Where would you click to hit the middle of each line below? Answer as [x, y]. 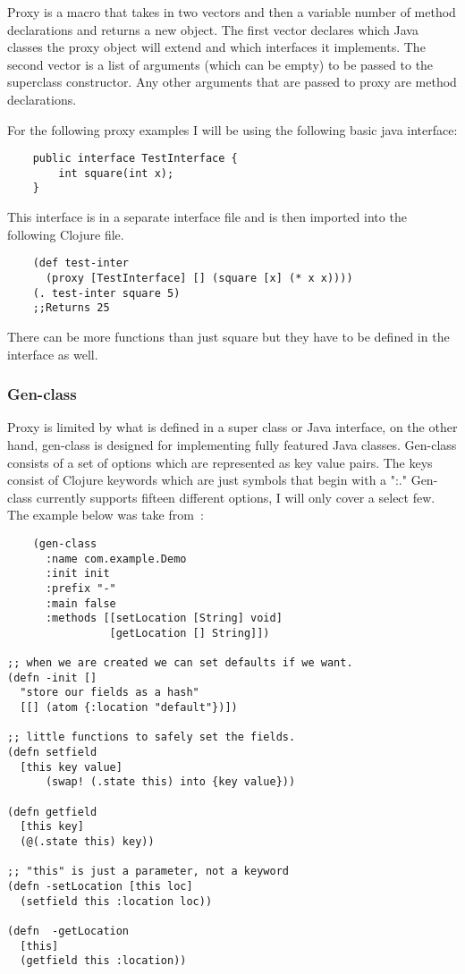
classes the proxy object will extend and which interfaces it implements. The [216, 47]
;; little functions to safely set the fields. [152, 737]
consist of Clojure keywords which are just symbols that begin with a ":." [207, 480]
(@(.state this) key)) [87, 842]
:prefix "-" [80, 588]
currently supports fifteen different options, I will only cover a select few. [236, 497]
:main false [80, 603]
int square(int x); [116, 173]
